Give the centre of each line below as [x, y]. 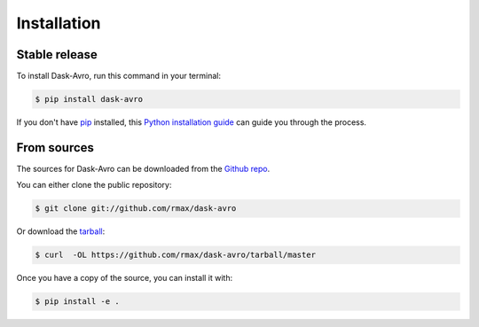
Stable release [57, 54]
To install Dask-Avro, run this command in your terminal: [119, 76]
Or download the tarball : [61, 231]
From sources [55, 148]
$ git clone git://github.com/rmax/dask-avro [136, 209]
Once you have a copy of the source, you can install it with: [125, 278]
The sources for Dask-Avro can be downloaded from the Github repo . [143, 168]
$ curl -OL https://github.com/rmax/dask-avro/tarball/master [176, 255]
